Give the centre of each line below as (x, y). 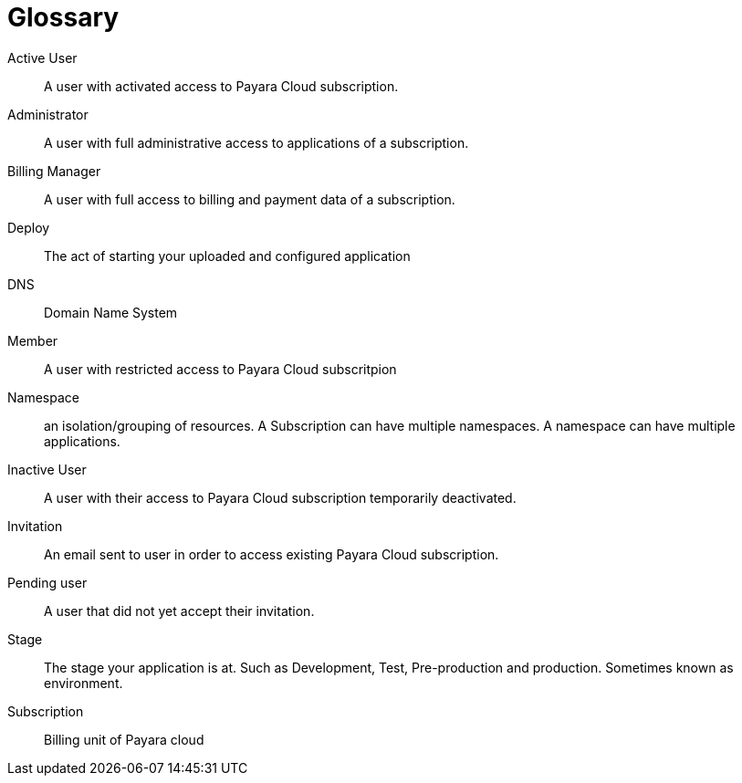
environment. (84, 683)
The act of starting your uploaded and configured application (227, 256)
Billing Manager (54, 171)
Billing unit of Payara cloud (124, 739)
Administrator (48, 114)
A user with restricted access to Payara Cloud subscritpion (220, 369)
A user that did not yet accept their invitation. (179, 611)
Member (33, 340)
